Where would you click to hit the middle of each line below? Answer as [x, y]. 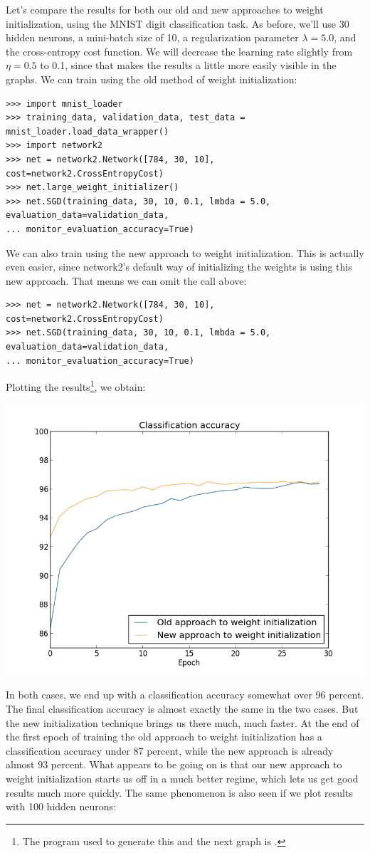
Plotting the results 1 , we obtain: [76, 386]
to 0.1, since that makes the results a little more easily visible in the [188, 65]
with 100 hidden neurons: [61, 806]
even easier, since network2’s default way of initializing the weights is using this [179, 267]
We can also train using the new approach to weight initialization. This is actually [185, 252]
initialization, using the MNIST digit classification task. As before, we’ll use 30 [178, 23]
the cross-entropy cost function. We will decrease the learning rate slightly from [179, 51]
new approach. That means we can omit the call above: [126, 280]
